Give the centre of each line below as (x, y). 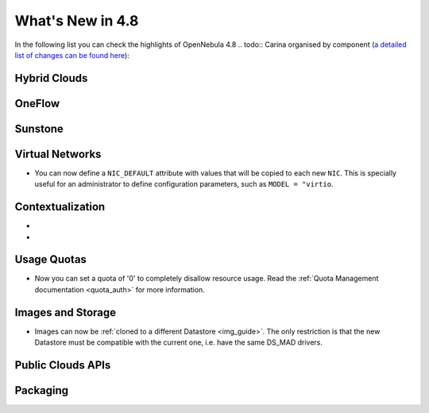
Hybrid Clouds (51, 78)
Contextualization (60, 207)
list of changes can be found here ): (72, 55)
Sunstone (39, 128)
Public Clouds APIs (63, 365)
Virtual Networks (58, 154)
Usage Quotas (51, 259)
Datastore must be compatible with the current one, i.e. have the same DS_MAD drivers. (179, 342)
